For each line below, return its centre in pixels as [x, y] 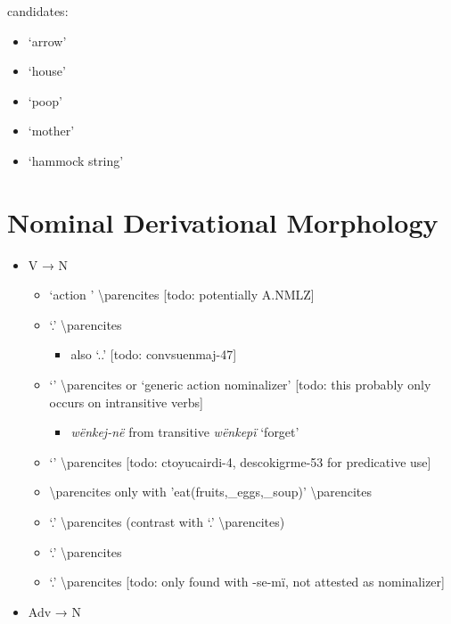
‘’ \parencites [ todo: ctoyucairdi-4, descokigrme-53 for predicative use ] [240, 461]
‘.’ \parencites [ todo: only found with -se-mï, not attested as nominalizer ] [247, 582]
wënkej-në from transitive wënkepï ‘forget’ [185, 432]
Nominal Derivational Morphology [223, 222]
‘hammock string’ [76, 160]
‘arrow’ [47, 41]
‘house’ [47, 71]
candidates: [38, 11]
